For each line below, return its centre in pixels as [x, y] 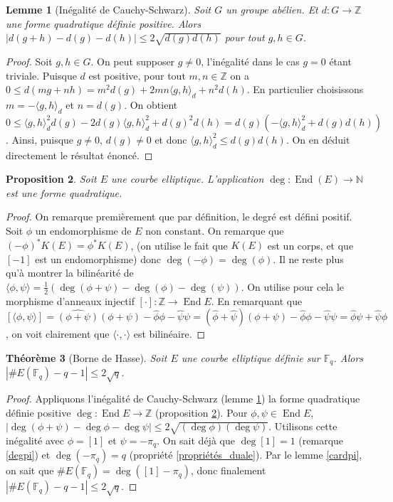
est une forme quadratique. [64, 192]
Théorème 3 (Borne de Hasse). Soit [87, 357]
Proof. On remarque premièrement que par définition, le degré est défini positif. [179, 217]
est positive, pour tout [137, 75]
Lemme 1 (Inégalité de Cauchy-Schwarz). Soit [109, 9]
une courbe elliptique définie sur [251, 357]
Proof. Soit [29, 61]
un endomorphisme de [83, 230]
